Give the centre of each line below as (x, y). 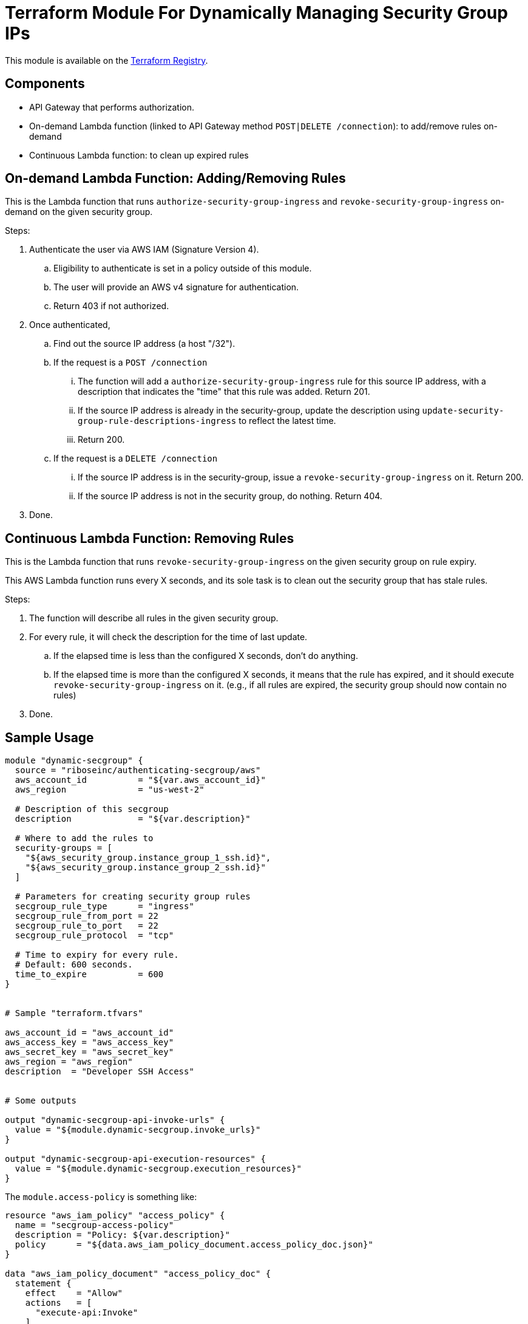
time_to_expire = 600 (89, 974)
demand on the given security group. (79, 212)
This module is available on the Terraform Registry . (107, 60)
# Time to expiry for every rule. (97, 955)
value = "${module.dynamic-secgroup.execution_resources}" (158, 1169)
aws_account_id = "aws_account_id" (90, 1033)
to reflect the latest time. (287, 421)
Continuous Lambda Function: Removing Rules (150, 538)
